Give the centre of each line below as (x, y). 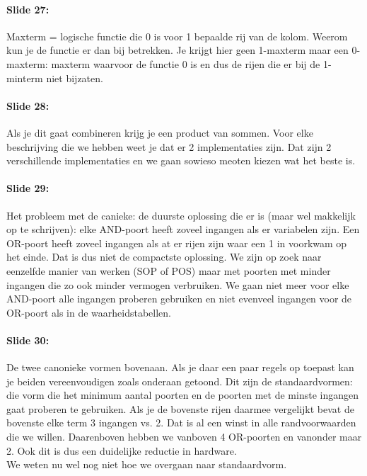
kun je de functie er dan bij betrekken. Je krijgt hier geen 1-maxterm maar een (177, 50)
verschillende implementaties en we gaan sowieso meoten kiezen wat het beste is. (181, 160)
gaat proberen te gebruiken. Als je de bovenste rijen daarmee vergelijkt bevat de (180, 408)
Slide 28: (28, 105)
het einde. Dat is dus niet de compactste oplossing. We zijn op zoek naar (164, 257)
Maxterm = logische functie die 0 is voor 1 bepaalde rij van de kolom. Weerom (177, 36)
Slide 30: (28, 340)
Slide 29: (28, 188)
